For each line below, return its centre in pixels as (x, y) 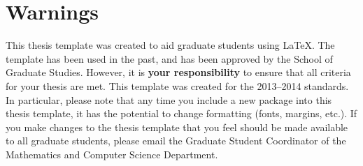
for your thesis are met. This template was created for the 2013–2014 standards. (177, 85)
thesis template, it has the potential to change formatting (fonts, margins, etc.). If (181, 113)
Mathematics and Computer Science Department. (112, 154)
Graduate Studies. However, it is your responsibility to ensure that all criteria (178, 72)
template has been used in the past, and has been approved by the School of (169, 58)
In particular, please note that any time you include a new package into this (169, 99)
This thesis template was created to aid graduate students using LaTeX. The (170, 45)
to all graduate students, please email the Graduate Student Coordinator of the (176, 141)
